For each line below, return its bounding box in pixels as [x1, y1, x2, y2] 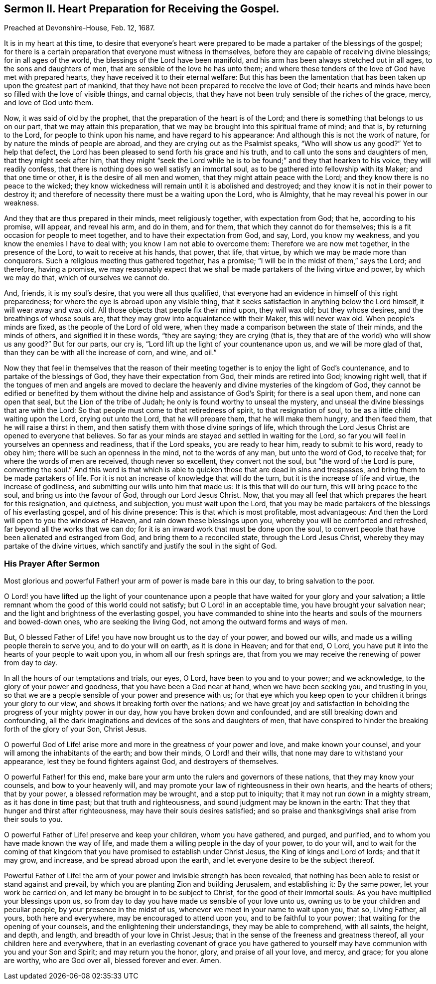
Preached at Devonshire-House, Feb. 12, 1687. [4, 23, 155, 32]
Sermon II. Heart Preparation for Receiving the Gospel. [4, 2, 280, 15]
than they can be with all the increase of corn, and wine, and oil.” [4, 348, 217, 357]
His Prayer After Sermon [4, 558, 100, 569]
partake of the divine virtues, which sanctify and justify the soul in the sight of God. [4, 542, 277, 551]
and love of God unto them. [4, 98, 94, 107]
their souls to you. [4, 815, 63, 824]
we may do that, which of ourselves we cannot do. [4, 273, 169, 282]
